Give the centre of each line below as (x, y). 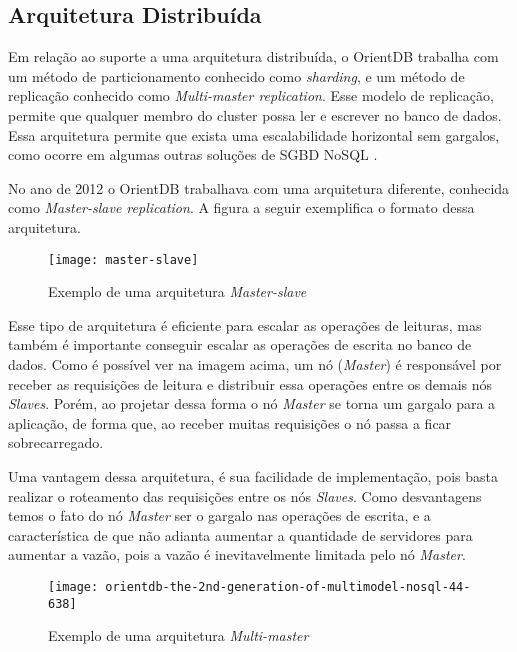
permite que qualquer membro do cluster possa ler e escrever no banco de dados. (255, 114)
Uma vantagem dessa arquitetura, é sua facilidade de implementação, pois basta (253, 475)
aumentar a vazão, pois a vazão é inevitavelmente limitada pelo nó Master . (237, 554)
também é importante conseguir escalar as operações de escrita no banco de (240, 344)
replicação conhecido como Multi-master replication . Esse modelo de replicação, (251, 95)
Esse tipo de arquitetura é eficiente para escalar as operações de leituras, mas (245, 324)
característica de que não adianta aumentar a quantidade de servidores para (240, 534)
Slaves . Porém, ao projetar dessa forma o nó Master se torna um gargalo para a (252, 403)
